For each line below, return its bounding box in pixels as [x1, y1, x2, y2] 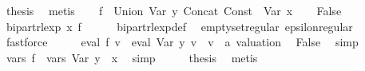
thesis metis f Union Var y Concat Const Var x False [6, 2, 342, 18]
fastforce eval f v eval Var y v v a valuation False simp [6, 34, 359, 50]
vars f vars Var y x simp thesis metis [6, 49, 258, 65]
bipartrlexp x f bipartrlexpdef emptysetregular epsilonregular [6, 18, 353, 34]
